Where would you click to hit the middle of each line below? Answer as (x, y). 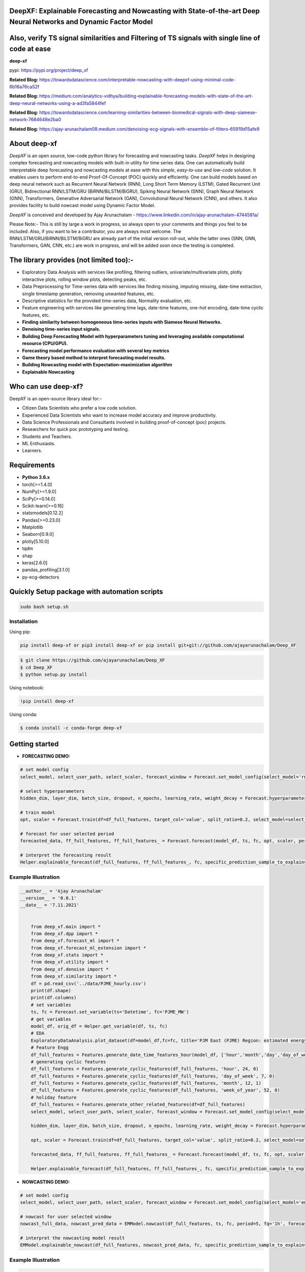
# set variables (51, 1005)
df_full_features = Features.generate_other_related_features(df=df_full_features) (138, 1105)
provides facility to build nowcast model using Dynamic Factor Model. (82, 206)
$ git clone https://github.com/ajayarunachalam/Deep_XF (93, 660)
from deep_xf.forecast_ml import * (75, 941)
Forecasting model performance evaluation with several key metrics (96, 351)
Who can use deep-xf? (46, 386)
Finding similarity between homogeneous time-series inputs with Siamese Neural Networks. (122, 322)
